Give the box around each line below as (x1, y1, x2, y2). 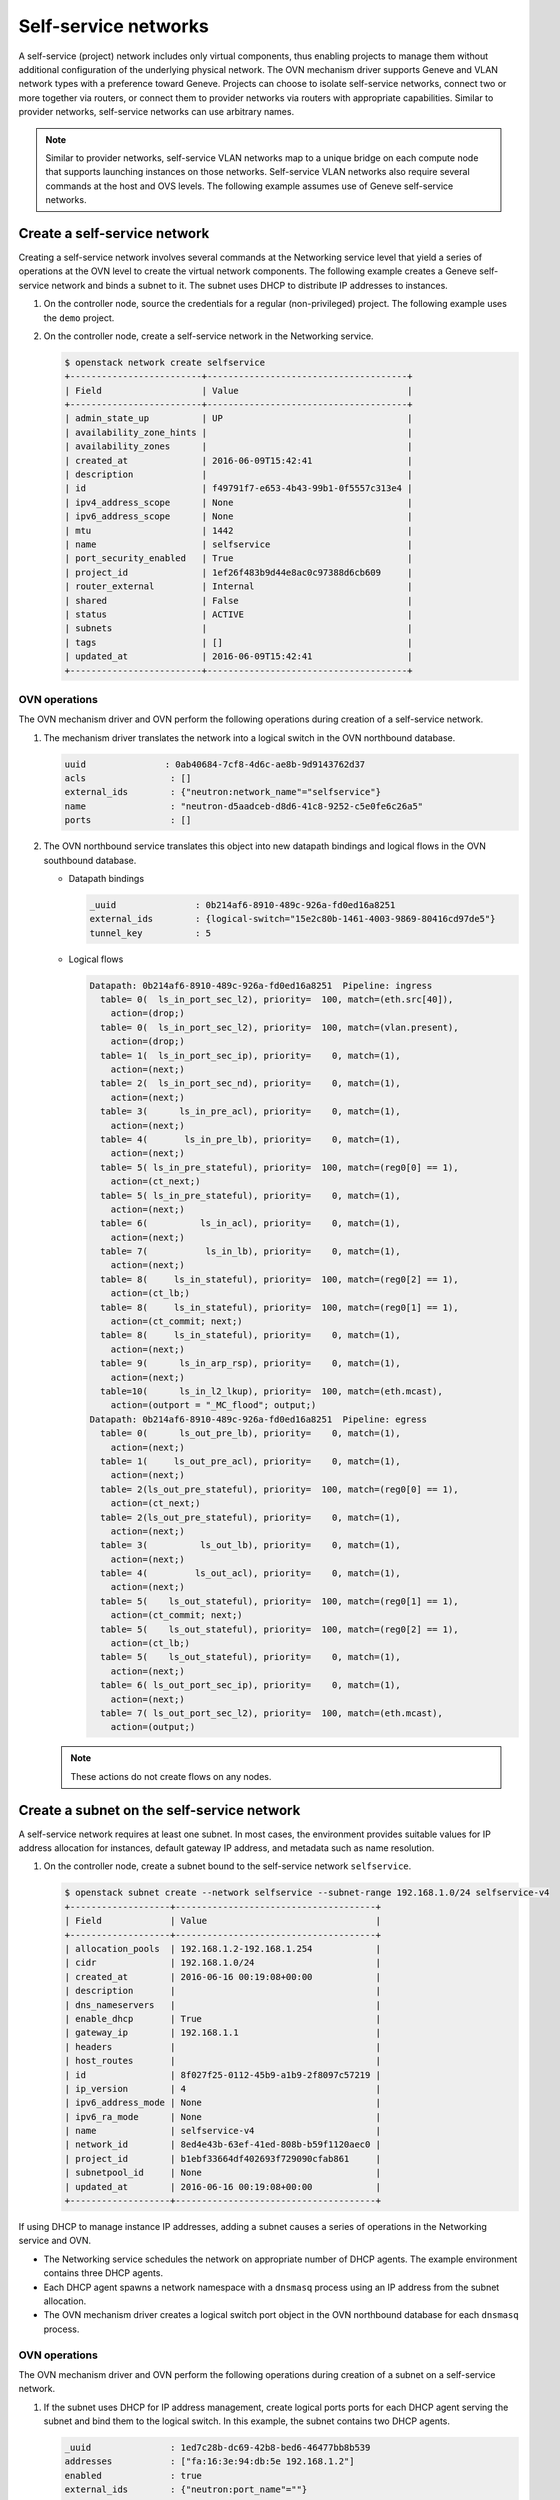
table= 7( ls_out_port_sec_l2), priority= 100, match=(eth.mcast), (100, 1707, 444, 1719)
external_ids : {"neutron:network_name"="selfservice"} (64, 786, 382, 798)
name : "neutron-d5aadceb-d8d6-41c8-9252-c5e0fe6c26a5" (64, 800, 424, 812)
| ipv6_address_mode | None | (64, 2097, 382, 2109)
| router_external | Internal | (64, 581, 413, 592)
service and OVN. (18, 2235, 92, 2247)
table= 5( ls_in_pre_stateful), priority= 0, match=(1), (100, 1190, 401, 1201)
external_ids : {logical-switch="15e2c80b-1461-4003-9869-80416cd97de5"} (89, 913, 496, 925)
